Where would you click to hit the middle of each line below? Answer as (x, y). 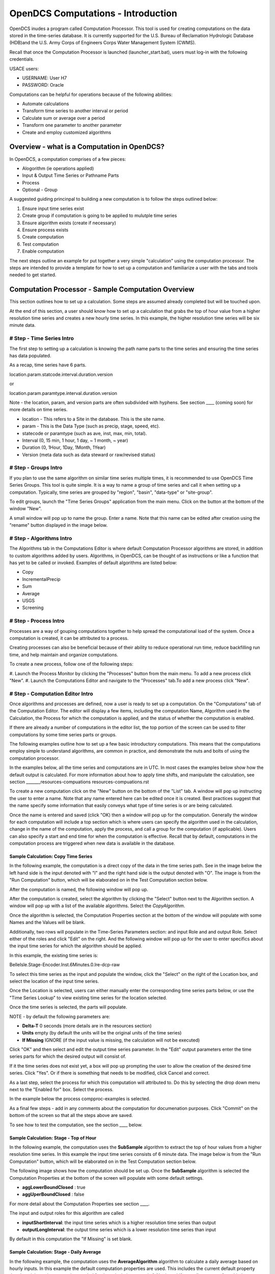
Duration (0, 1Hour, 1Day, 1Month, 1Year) (64, 447)
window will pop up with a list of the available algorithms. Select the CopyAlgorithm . (97, 906)
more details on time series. (39, 410)
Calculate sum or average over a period (64, 118)
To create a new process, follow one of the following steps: (71, 664)
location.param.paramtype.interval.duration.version (63, 393)
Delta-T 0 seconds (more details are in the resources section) (87, 1026)
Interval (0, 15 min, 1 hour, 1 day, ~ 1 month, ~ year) (75, 440)
